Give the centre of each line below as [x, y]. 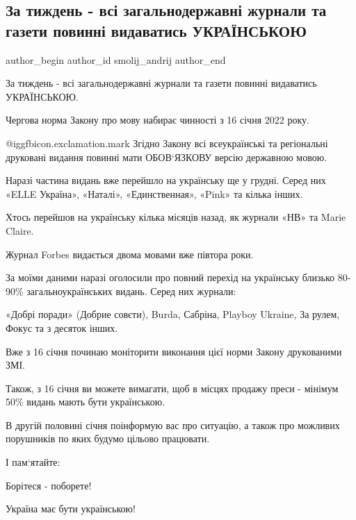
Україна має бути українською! [71, 509]
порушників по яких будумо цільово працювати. [108, 438]
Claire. [20, 230]
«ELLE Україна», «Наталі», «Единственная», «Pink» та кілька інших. [154, 193]
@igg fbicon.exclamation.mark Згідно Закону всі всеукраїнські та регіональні [167, 143]
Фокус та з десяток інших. [62, 327]
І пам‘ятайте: [33, 462]
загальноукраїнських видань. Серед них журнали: [131, 291]
